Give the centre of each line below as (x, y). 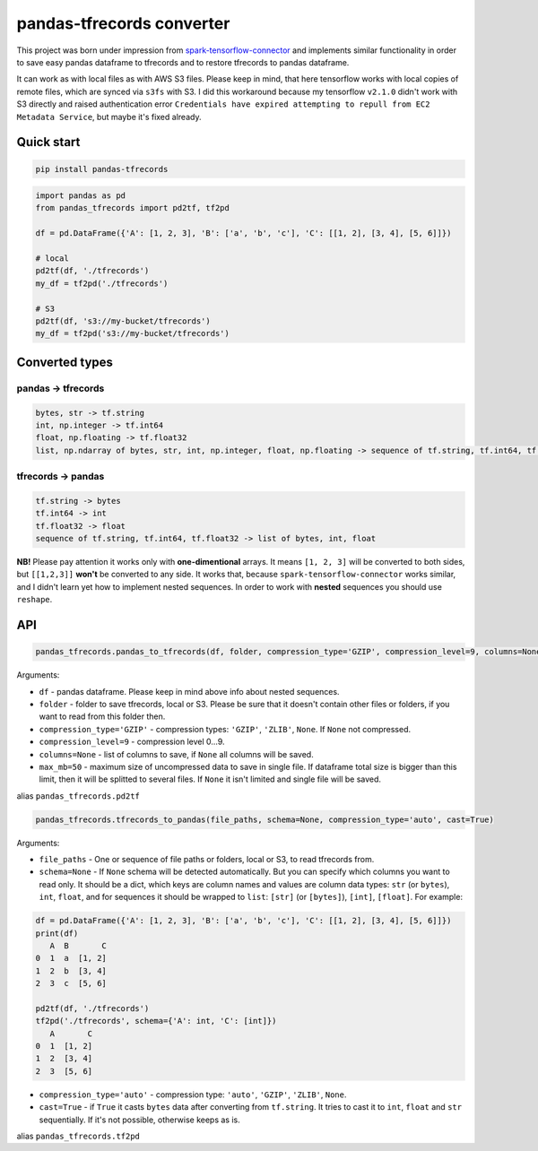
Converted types (65, 362)
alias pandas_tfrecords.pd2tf (78, 796)
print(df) (57, 933)
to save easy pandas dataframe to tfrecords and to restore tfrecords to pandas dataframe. (183, 62)
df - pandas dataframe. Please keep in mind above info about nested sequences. (189, 691)
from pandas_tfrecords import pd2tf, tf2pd (133, 208)
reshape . (35, 600)
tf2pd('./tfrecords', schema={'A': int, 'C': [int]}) (156, 1021)
